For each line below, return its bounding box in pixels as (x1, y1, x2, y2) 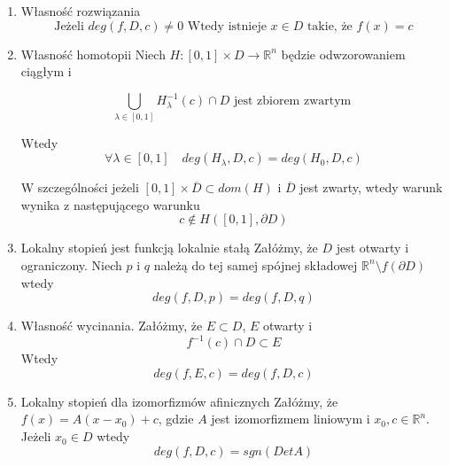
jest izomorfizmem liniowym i (211, 409, 370, 428)
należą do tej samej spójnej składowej (153, 255, 358, 274)
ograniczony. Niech (20, 255, 122, 274)
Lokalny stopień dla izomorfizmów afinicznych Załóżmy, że (20, 392, 338, 410)
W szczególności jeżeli (20, 178, 139, 197)
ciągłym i (20, 62, 72, 81)
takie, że (306, 19, 353, 33)
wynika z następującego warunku (20, 195, 200, 214)
